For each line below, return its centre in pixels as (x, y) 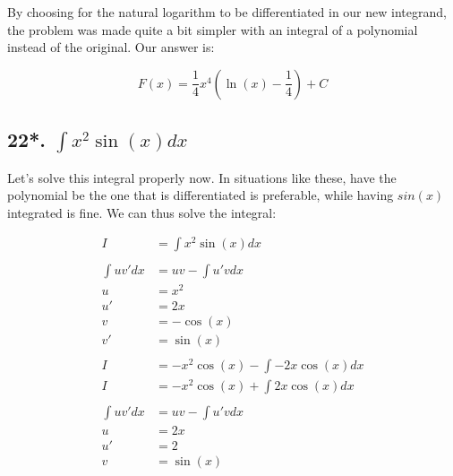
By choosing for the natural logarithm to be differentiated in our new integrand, (227, 12)
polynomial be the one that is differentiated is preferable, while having (201, 195)
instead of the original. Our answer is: (111, 47)
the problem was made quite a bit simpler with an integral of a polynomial (213, 29)
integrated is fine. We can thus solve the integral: (142, 212)
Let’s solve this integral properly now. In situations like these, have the (202, 177)
